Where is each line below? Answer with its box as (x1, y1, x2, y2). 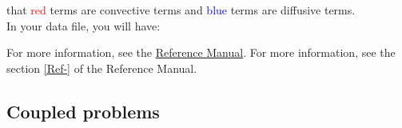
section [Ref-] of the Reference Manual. (6, 59, 197, 76)
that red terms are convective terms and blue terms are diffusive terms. (6, 2, 356, 18)
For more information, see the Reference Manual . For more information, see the (6, 44, 396, 61)
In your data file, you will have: (6, 17, 161, 34)
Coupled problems (6, 98, 160, 123)
